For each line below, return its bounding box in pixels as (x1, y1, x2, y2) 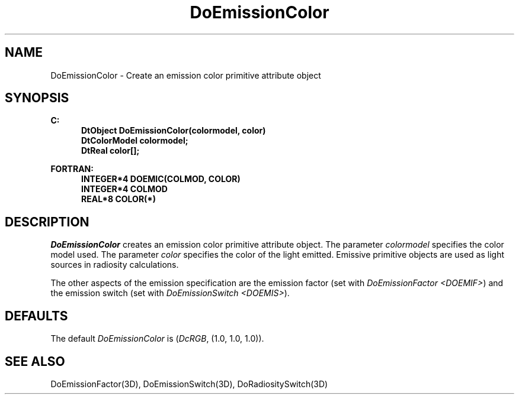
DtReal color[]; (81, 145, 140, 156)
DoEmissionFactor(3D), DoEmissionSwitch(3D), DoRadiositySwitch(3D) (50, 378, 328, 389)
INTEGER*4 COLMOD (81, 184, 168, 194)
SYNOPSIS (5, 90, 69, 106)
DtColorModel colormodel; (81, 135, 188, 146)
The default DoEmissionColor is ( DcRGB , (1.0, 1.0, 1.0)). (50, 333, 264, 344)
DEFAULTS (5, 308, 68, 323)
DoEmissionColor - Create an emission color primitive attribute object (50, 70, 321, 80)
